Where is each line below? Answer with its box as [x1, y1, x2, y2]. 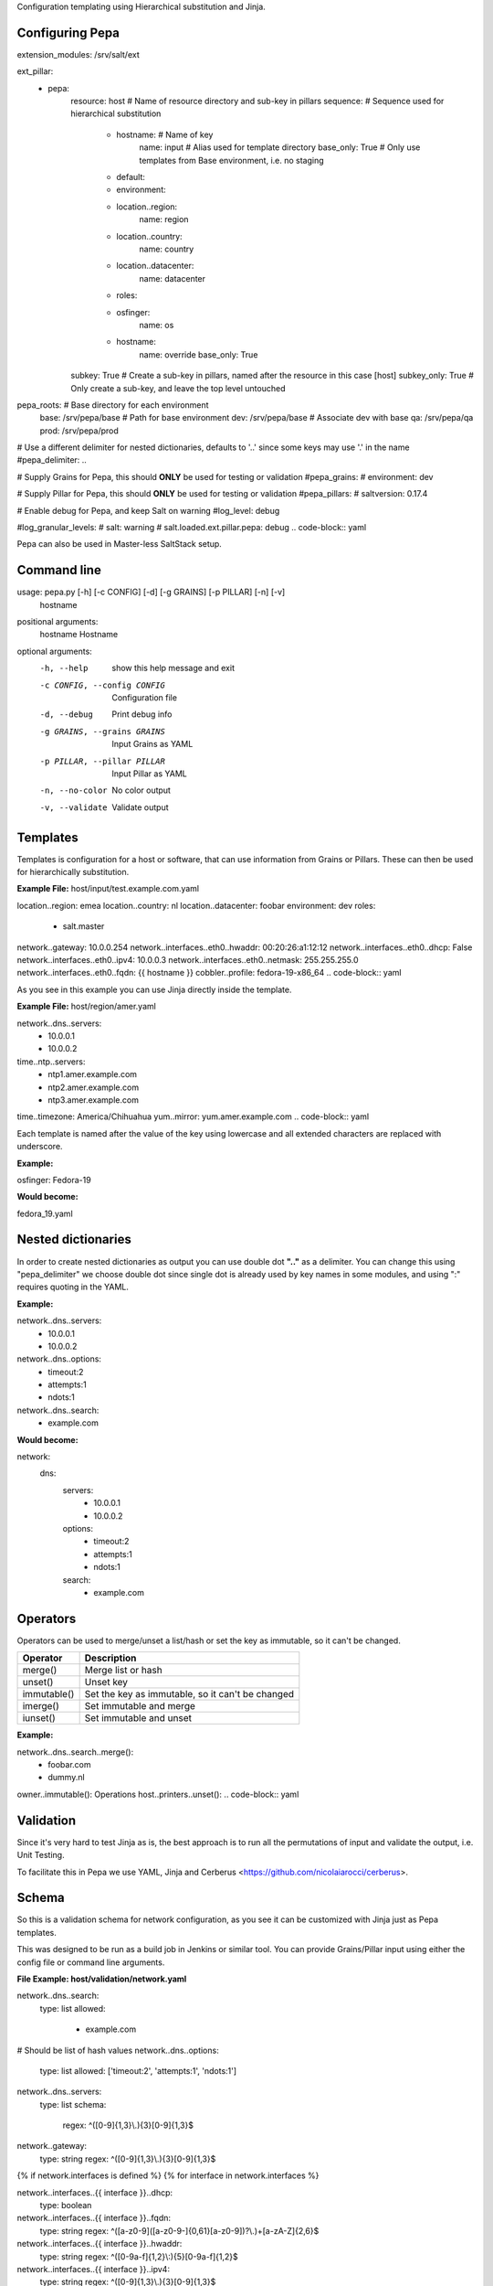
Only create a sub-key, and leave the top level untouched [70, 382, 286, 393]
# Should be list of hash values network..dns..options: [16, 2045, 219, 2056]
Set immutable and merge [84, 1700, 196, 1713]
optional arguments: [16, 646, 93, 657]
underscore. [16, 1141, 63, 1152]
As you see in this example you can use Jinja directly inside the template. [16, 984, 292, 995]
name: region [139, 214, 189, 225]
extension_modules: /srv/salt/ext [16, 48, 141, 59]
